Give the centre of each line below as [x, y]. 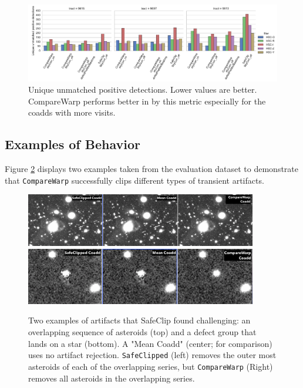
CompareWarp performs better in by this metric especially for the [147, 101]
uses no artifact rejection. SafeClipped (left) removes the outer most [152, 355]
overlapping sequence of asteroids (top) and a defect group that [142, 332]
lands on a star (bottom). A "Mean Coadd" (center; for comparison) [150, 343]
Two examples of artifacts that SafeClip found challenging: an [139, 320]
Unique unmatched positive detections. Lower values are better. [143, 90]
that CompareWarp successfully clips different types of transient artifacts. [134, 180]
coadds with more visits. [72, 112]
